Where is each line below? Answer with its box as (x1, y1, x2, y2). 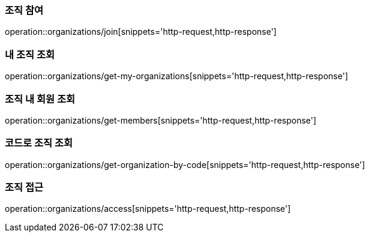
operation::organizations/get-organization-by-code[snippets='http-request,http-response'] (5, 159, 365, 170)
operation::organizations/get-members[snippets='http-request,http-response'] (5, 115, 317, 125)
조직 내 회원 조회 (5, 92, 75, 105)
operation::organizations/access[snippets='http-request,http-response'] (5, 203, 291, 214)
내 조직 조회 (5, 48, 55, 61)
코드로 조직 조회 (5, 137, 73, 149)
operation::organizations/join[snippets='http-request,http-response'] (5, 26, 277, 37)
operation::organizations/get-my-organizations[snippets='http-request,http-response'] (5, 71, 348, 82)
